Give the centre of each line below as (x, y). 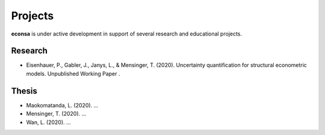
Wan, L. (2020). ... (49, 122)
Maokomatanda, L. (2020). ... (62, 105)
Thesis (24, 91)
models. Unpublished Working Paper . (73, 74)
